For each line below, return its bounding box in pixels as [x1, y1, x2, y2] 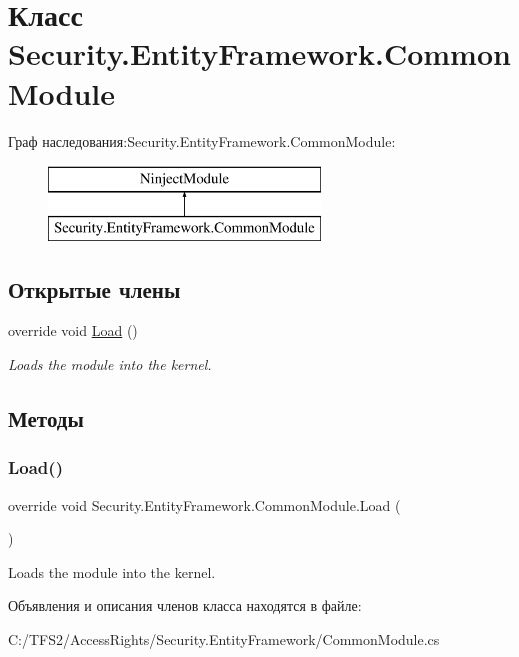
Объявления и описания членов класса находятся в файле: [8, 595, 362, 616]
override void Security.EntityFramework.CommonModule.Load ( [8, 494, 401, 515]
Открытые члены [8, 273, 181, 304]
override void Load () [8, 320, 138, 341]
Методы [8, 403, 84, 434]
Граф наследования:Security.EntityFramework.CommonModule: [8, 130, 396, 151]
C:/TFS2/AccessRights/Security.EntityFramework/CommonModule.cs [8, 629, 440, 650]
